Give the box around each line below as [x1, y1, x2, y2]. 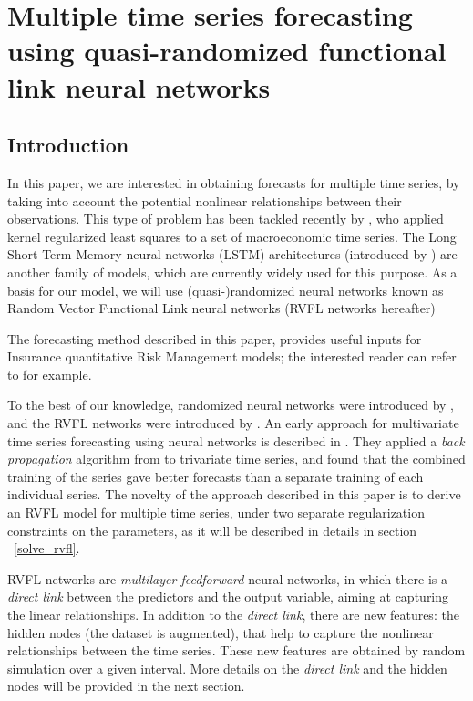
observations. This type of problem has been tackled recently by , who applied [7, 209, 444, 228]
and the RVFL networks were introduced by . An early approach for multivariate [7, 413, 459, 433]
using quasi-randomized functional [7, 32, 447, 69]
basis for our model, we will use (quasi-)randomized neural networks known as [7, 280, 444, 299]
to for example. [7, 364, 92, 383]
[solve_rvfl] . [14, 539, 80, 558]
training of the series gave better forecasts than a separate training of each [7, 466, 424, 486]
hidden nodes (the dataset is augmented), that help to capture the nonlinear [7, 623, 434, 642]
